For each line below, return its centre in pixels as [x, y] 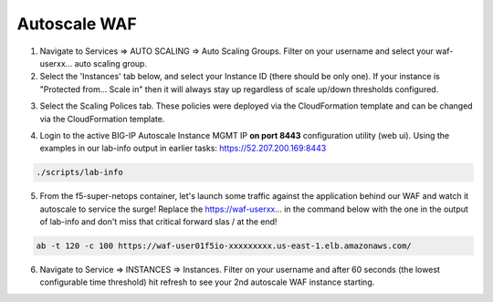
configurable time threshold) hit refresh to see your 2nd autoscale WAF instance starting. [207, 282]
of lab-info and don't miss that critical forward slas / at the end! [158, 222]
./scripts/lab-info [79, 172]
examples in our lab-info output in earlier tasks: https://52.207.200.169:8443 [183, 148]
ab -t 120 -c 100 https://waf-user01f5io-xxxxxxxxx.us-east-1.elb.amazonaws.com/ [224, 246]
